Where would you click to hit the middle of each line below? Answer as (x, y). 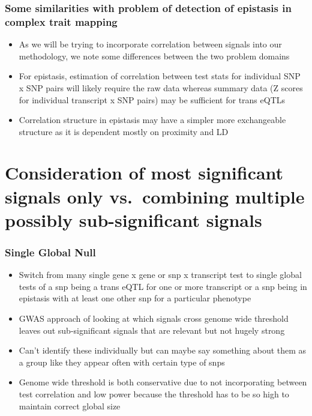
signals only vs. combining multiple (155, 196)
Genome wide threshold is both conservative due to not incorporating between (163, 382)
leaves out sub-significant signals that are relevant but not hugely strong (152, 330)
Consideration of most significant (144, 173)
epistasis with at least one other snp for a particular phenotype (135, 298)
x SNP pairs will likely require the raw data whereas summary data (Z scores (161, 87)
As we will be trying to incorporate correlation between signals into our (150, 44)
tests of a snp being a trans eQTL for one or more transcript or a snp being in (163, 286)
